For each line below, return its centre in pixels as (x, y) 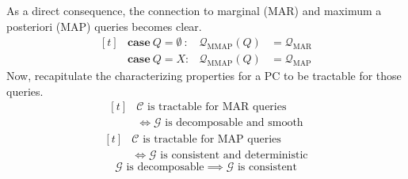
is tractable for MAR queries (217, 107)
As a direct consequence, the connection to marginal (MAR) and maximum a (194, 10)
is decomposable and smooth (234, 123)
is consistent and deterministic (234, 155)
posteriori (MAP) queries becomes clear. (104, 26)
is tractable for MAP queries (212, 139)
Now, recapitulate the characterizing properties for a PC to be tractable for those (204, 76)
